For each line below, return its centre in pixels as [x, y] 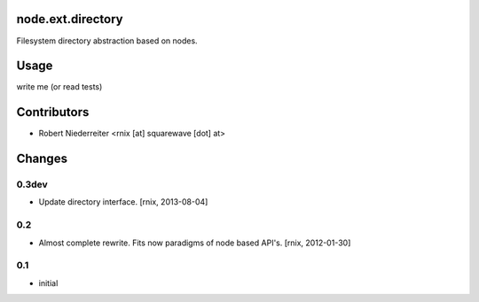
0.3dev [32, 184]
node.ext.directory [70, 19]
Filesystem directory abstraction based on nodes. [107, 41]
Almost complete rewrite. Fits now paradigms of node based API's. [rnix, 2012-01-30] [195, 243]
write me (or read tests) [59, 87]
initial [48, 283]
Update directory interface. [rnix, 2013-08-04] [123, 202]
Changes [42, 159]
